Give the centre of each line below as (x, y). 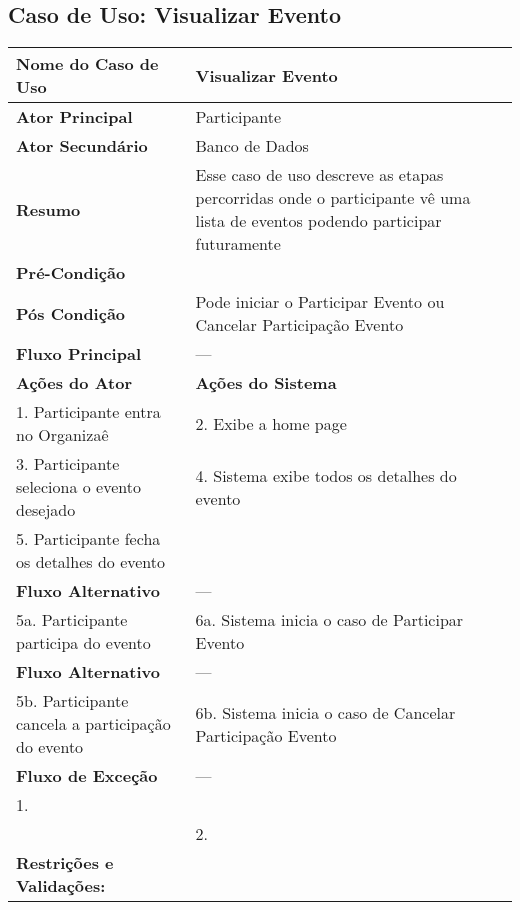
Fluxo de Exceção (87, 776)
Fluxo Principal (78, 354)
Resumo (48, 209)
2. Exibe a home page (271, 423)
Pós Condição (71, 313)
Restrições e (65, 863)
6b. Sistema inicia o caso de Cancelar (325, 712)
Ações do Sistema (266, 383)
